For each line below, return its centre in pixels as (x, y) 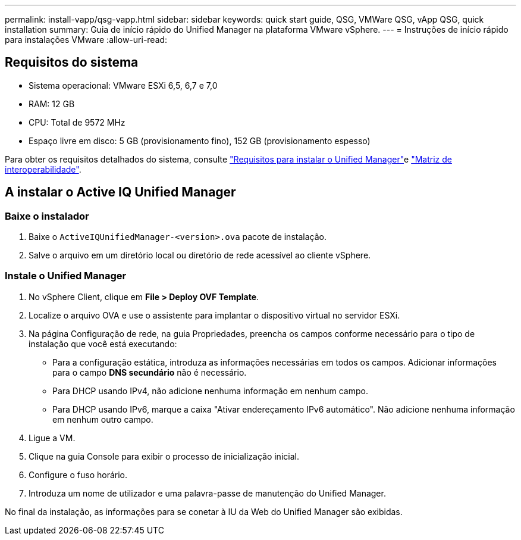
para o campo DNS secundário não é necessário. (150, 372)
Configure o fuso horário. (78, 475)
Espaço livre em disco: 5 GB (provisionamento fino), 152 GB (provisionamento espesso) (200, 141)
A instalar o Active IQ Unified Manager (120, 192)
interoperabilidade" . (43, 169)
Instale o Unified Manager (66, 276)
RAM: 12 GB (52, 104)
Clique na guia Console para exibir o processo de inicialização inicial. (164, 456)
